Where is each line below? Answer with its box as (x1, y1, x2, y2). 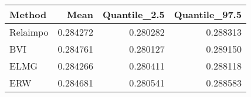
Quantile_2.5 (102, 8, 165, 21)
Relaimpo (9, 25, 49, 39)
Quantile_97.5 (174, 8, 242, 21)
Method (9, 8, 47, 21)
